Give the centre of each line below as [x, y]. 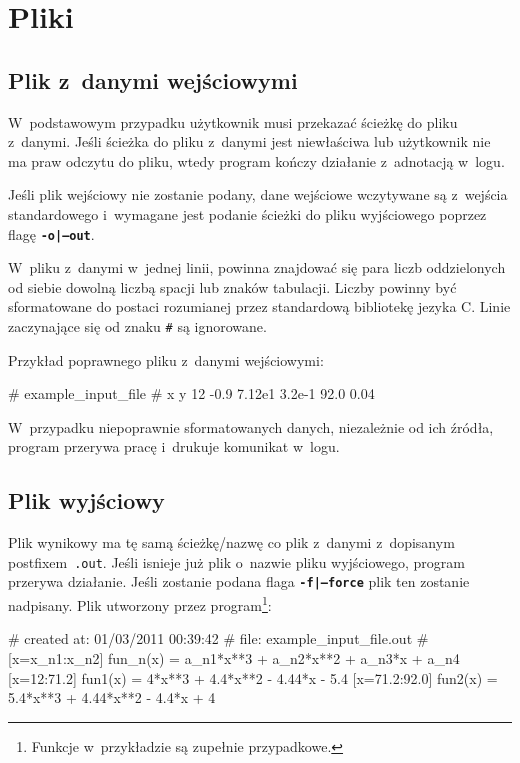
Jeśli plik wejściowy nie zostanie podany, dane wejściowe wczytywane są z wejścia [258, 194]
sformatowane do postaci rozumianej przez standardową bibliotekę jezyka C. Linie [259, 306]
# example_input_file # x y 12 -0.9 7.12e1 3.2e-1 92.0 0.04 [191, 393]
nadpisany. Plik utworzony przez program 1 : [140, 603]
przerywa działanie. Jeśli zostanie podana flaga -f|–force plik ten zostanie [239, 581]
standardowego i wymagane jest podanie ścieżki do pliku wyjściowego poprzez [247, 213]
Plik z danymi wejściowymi [153, 79]
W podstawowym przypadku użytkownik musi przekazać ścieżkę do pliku [233, 121]
